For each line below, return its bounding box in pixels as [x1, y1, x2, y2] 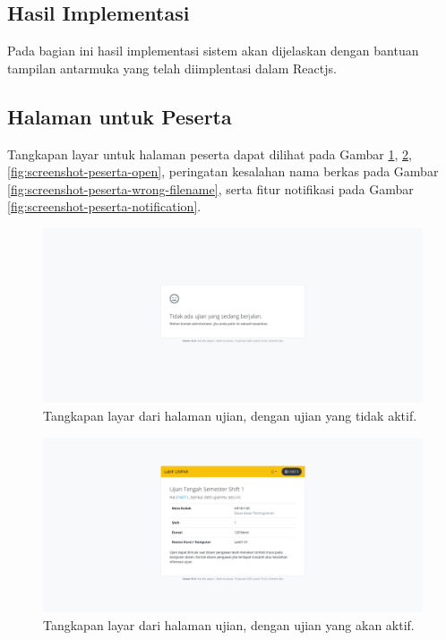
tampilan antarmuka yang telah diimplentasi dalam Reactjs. [7, 58, 337, 77]
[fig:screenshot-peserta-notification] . [7, 197, 202, 216]
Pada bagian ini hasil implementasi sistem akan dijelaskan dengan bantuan [7, 41, 419, 60]
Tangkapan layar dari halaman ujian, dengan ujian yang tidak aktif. [43, 406, 417, 424]
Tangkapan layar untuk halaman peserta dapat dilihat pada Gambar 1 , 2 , [7, 144, 412, 163]
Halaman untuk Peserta [7, 102, 232, 130]
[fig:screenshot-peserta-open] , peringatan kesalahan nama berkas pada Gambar [7, 162, 439, 181]
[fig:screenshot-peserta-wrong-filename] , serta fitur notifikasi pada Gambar [7, 179, 414, 198]
